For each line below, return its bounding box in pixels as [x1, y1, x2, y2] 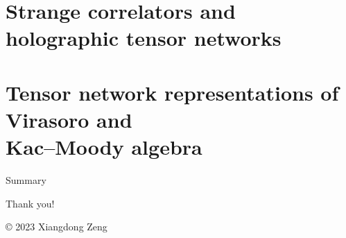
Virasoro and [6, 105, 132, 133]
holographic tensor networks [6, 24, 282, 52]
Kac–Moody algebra [6, 133, 202, 161]
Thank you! [6, 196, 55, 210]
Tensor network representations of [6, 78, 339, 106]
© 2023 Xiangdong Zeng [6, 219, 107, 234]
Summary [6, 173, 46, 187]
